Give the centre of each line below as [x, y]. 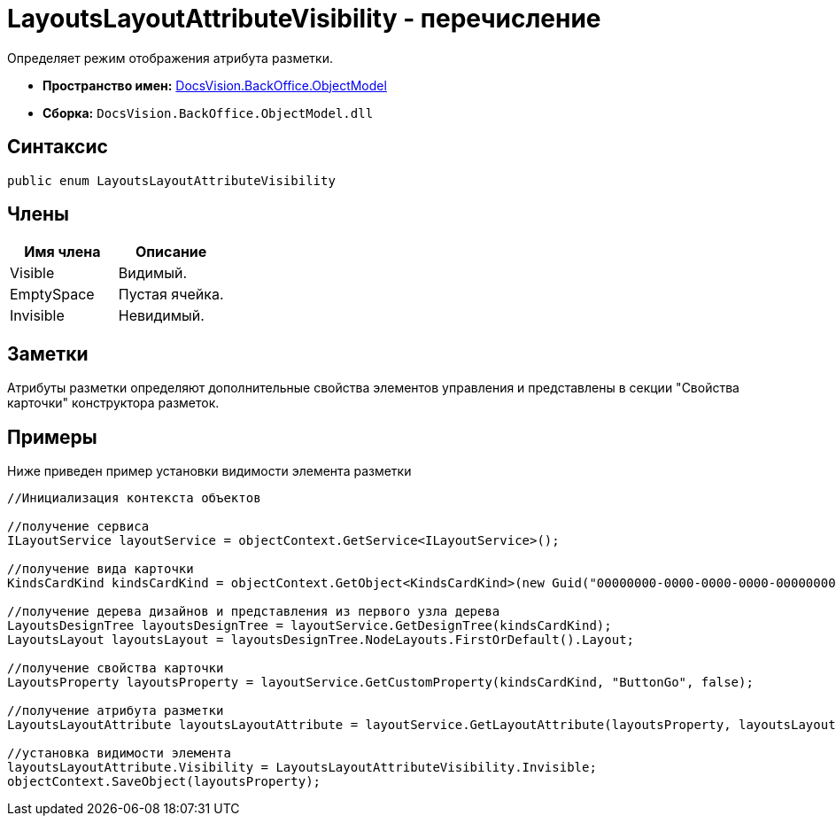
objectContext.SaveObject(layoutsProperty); [164, 782]
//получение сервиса [78, 527]
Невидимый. [161, 316]
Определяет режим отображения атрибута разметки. [170, 58]
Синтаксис [58, 147]
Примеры [52, 437]
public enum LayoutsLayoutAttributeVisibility [171, 180]
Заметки [48, 353]
